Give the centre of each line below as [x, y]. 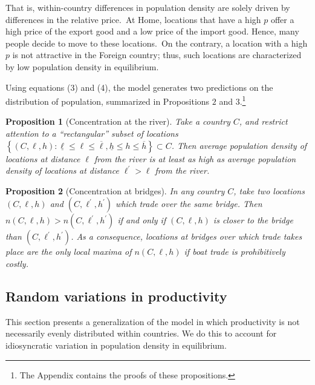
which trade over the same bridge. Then [189, 204]
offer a [282, 19]
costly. [17, 263]
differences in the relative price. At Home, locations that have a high [133, 19]
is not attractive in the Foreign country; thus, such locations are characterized [157, 55]
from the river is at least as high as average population [195, 158]
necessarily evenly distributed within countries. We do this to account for [141, 333]
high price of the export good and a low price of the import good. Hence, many [152, 31]
